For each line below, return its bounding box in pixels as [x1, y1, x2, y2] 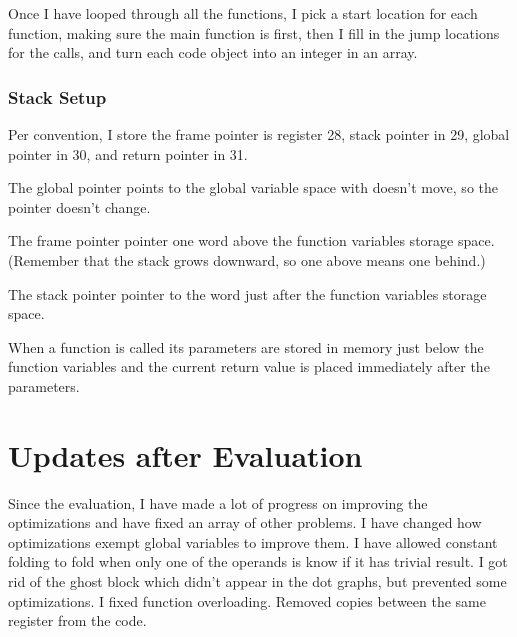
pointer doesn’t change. [8, 196, 151, 217]
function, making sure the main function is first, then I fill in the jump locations [8, 22, 500, 43]
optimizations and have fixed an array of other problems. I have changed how [8, 512, 482, 533]
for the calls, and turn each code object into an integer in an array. [8, 42, 418, 63]
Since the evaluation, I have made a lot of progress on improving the [8, 492, 428, 513]
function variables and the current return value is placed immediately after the [8, 356, 490, 377]
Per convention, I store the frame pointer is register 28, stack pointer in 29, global [8, 124, 510, 144]
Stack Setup [8, 84, 107, 109]
